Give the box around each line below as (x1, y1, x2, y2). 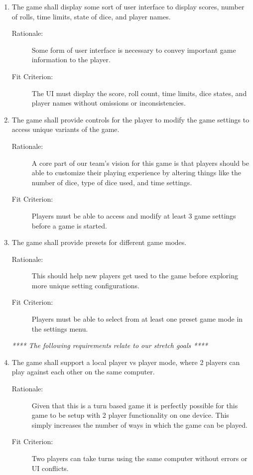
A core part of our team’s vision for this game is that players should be (31, 157, 249, 168)
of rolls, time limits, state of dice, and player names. (11, 11, 171, 21)
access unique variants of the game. (11, 124, 120, 134)
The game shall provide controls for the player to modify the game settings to (11, 114, 250, 124)
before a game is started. (31, 220, 107, 231)
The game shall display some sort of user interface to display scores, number (11, 1, 245, 11)
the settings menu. (31, 323, 88, 334)
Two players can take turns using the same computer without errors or (31, 453, 248, 463)
